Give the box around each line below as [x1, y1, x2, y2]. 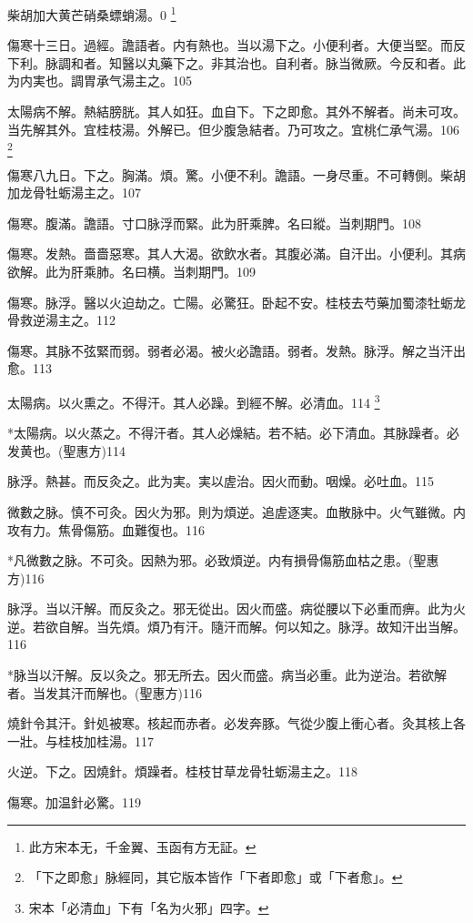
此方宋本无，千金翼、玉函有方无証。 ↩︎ [28, 837, 257, 856]
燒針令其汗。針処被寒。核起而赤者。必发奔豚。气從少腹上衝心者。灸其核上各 [7, 714, 466, 733]
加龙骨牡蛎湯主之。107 [7, 183, 141, 202]
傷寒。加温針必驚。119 [7, 793, 141, 812]
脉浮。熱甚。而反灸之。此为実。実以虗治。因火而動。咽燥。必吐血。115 [7, 472, 434, 491]
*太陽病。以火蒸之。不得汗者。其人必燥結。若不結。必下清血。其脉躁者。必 [7, 423, 459, 442]
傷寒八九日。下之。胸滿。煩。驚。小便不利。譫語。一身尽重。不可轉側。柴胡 [7, 165, 466, 184]
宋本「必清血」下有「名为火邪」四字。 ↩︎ [28, 898, 269, 917]
